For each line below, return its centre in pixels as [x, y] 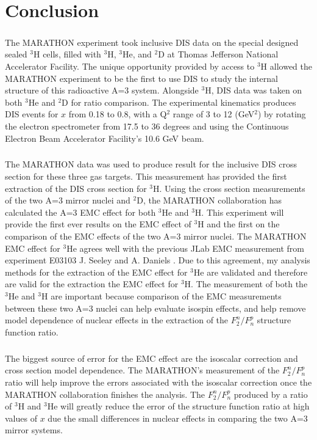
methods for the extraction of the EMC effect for [96, 272]
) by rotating [282, 114]
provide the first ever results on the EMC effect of [98, 224]
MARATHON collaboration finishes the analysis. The [105, 394]
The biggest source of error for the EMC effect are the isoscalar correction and [151, 358]
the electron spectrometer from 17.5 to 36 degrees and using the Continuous [147, 126]
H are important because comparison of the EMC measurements [161, 296]
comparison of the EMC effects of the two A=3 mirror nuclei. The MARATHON [156, 236]
